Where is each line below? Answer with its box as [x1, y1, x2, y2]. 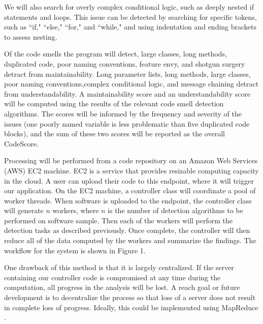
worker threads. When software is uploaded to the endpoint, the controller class [4, 195, 252, 205]
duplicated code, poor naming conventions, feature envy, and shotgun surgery [4, 58, 245, 69]
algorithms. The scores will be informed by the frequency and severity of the [4, 108, 242, 119]
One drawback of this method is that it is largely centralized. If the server [4, 262, 234, 273]
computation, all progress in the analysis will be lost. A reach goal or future [4, 282, 240, 292]
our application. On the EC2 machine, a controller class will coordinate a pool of [4, 185, 256, 196]
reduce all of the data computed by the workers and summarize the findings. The [4, 235, 256, 246]
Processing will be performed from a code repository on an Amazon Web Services [4, 155, 258, 166]
